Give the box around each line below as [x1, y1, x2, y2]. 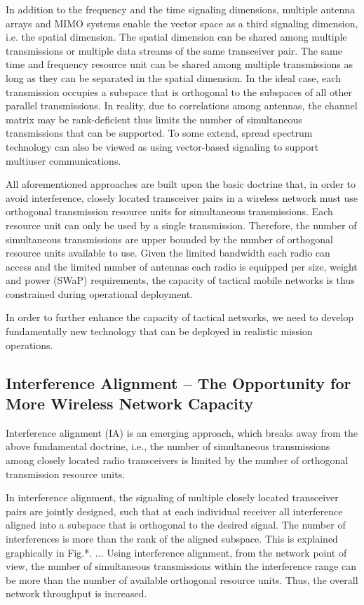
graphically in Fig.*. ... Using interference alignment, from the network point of [6, 545, 347, 559]
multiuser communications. [6, 153, 121, 168]
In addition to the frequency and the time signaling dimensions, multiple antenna [6, 2, 356, 16]
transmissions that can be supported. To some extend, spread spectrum [6, 125, 313, 140]
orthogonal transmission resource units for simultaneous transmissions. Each [6, 204, 333, 219]
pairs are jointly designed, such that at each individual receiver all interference [6, 503, 343, 518]
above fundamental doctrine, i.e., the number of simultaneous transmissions [6, 439, 330, 454]
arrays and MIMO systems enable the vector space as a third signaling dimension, [6, 15, 358, 30]
